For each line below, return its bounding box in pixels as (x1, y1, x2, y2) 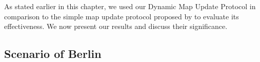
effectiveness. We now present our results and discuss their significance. (4, 21, 228, 32)
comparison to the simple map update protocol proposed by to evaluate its (4, 11, 239, 21)
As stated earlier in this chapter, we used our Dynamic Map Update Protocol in (4, 1, 256, 11)
